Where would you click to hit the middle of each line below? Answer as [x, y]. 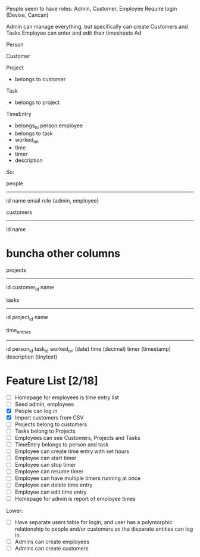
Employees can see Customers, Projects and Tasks [78, 438]
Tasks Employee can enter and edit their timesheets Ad [74, 33]
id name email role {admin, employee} [53, 200]
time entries [19, 331]
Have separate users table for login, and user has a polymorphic [93, 522]
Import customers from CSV [49, 417]
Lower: [15, 510]
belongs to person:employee [49, 126]
